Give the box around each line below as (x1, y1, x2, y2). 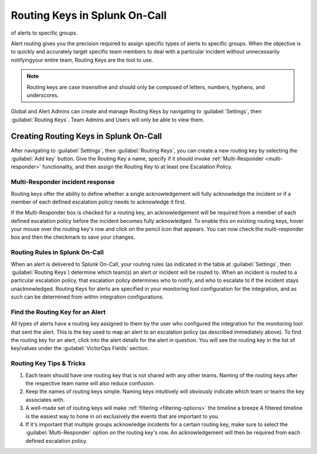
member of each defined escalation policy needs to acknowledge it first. (11, 198, 186, 205)
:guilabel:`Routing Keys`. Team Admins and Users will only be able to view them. (11, 116, 205, 123)
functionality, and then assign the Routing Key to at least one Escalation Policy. (42, 163, 233, 170)
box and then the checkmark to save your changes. (11, 233, 135, 240)
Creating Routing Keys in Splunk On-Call (11, 131, 163, 141)
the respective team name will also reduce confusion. (25, 380, 155, 387)
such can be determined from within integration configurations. (11, 293, 164, 300)
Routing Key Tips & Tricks (11, 360, 86, 368)
